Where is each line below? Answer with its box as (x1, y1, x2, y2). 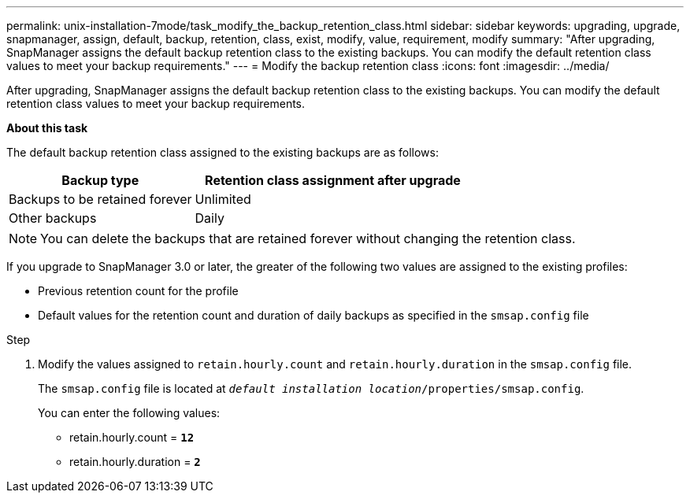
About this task (6, 121, 88, 135)
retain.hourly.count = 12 (69, 431, 195, 444)
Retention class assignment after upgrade (205, 172, 461, 188)
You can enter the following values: (38, 406, 221, 420)
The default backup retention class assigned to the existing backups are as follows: (6, 146, 439, 159)
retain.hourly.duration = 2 (69, 455, 201, 468)
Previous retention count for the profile (38, 284, 239, 298)
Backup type (61, 172, 139, 188)
